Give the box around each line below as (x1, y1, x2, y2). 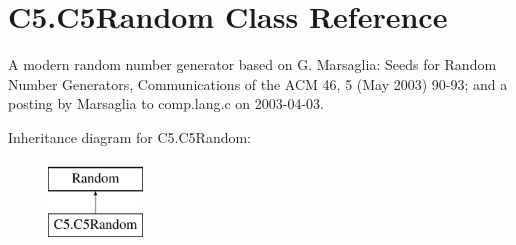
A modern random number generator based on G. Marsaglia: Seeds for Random (8, 54, 497, 75)
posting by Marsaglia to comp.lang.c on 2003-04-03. (8, 93, 324, 114)
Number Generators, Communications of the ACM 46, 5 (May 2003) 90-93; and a (8, 73, 508, 94)
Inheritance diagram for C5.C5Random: (8, 126, 251, 147)
